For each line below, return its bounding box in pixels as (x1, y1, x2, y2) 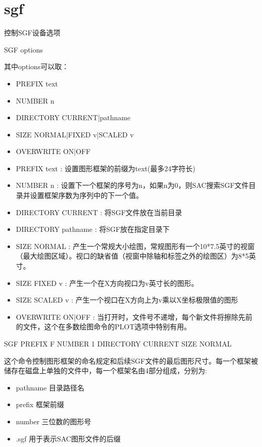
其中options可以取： (4, 61, 69, 72)
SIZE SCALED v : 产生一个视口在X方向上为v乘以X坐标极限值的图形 (16, 294, 238, 305)
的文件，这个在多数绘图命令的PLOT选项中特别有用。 (16, 321, 191, 332)
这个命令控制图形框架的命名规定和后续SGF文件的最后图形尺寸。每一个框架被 (4, 355, 258, 366)
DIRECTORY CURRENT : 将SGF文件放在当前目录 (16, 207, 182, 217)
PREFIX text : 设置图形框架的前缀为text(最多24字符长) (16, 163, 195, 173)
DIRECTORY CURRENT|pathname (16, 112, 130, 123)
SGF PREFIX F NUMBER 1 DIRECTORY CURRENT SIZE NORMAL (4, 338, 232, 349)
